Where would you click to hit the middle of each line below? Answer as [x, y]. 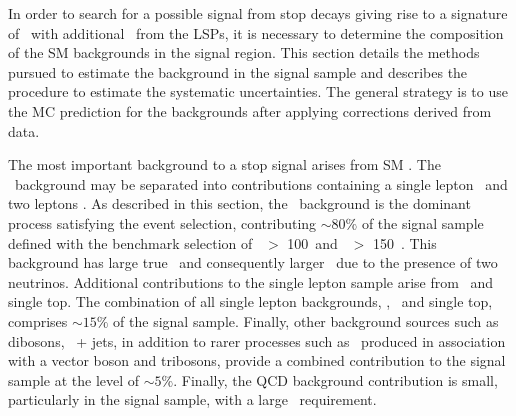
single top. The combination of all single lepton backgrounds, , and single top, [250, 301]
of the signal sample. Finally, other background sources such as [306, 320]
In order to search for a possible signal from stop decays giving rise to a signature [258, 13]
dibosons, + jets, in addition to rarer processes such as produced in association [257, 340]
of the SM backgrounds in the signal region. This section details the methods [244, 52]
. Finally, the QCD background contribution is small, [335, 379]
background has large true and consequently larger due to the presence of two [253, 262]
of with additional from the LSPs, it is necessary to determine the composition [256, 32]
